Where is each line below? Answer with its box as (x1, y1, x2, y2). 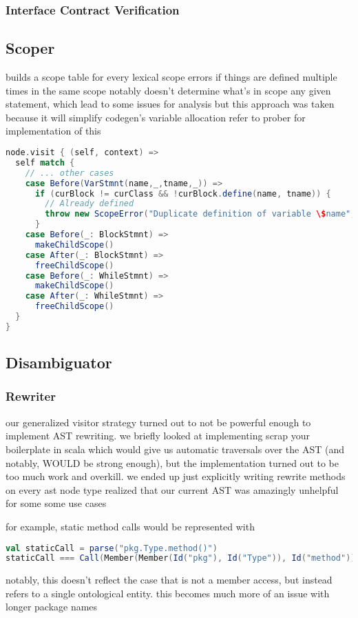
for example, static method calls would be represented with (6, 519, 255, 533)
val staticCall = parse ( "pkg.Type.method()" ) (6, 543, 218, 553)
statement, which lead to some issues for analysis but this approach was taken (6, 97, 335, 111)
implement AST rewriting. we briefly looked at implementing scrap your (6, 428, 310, 443)
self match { (15, 157, 75, 168)
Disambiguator (6, 352, 112, 373)
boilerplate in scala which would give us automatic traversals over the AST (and (6, 441, 344, 456)
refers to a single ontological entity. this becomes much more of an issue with (6, 586, 330, 600)
